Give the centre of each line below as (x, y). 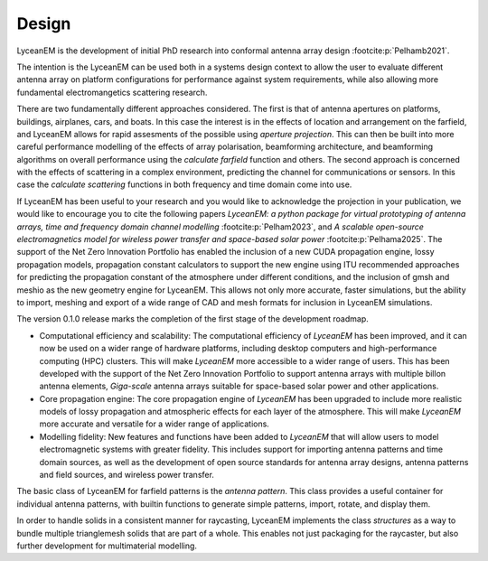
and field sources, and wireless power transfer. (127, 475)
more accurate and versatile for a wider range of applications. (155, 424)
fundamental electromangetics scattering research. (112, 92)
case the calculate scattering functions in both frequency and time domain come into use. (184, 184)
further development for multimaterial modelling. (107, 546)
